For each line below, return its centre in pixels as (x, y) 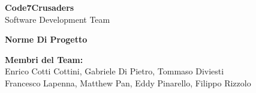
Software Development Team (58, 19)
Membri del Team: (44, 59)
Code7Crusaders (40, 7)
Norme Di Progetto (46, 39)
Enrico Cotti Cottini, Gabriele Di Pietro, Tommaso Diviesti (115, 71)
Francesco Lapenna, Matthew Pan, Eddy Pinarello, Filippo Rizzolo (128, 82)
